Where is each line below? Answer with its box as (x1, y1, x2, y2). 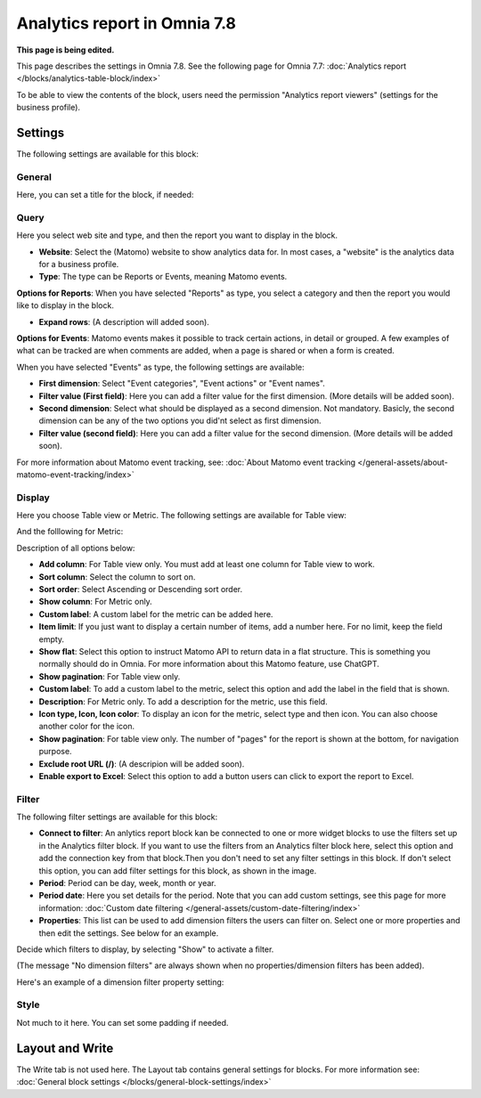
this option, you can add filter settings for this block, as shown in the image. (38, 865, 317, 876)
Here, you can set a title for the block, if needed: (16, 190, 194, 200)
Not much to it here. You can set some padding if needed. (16, 1017, 229, 1028)
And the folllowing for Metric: (16, 526, 124, 537)
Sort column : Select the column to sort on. (38, 571, 196, 582)
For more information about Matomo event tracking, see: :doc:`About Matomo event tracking (16, 457, 356, 468)
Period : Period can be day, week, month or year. (38, 877, 216, 888)
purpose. (38, 746, 72, 757)
